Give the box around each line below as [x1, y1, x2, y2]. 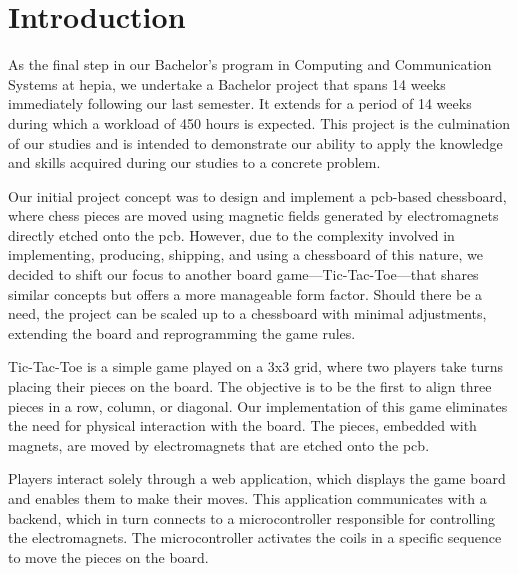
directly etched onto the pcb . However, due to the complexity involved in [8, 224, 455, 245]
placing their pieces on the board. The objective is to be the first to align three [8, 376, 492, 397]
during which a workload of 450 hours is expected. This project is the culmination [8, 112, 511, 133]
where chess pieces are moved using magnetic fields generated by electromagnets [8, 205, 499, 226]
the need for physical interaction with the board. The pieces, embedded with [8, 415, 477, 436]
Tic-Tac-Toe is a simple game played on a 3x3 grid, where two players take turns [8, 356, 504, 377]
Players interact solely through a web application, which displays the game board [8, 468, 506, 489]
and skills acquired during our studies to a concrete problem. [8, 152, 381, 173]
